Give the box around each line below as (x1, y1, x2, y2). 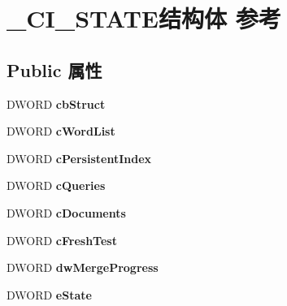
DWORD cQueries (7, 177, 106, 194)
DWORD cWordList (7, 123, 115, 140)
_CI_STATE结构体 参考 (7, 2, 281, 35)
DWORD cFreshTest (7, 231, 117, 248)
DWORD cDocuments (7, 204, 126, 221)
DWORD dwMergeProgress (7, 259, 159, 276)
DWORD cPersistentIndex (7, 149, 152, 166)
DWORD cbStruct (7, 95, 106, 112)
